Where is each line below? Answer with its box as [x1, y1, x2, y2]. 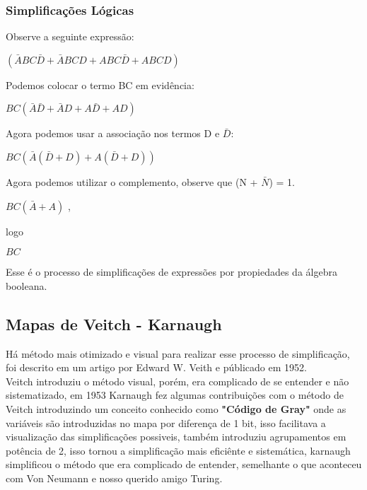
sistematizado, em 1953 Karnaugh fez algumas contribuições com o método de [6, 387, 344, 402]
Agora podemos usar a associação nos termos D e [6, 126, 220, 141]
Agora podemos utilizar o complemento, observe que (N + [6, 175, 258, 189]
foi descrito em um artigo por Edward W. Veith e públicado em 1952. [6, 360, 307, 375]
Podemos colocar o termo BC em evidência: [6, 77, 194, 92]
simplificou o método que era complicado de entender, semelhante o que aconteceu [6, 457, 362, 472]
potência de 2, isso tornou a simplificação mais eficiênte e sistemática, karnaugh [6, 443, 351, 457]
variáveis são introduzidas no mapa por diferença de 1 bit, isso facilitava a [6, 415, 326, 430]
